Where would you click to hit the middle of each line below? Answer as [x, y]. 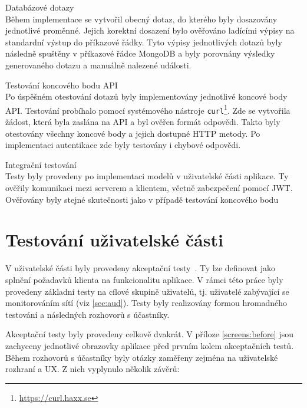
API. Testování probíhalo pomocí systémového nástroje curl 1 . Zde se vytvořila [148, 109]
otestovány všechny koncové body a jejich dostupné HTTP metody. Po [133, 133]
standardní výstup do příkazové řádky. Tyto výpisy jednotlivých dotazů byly [144, 42]
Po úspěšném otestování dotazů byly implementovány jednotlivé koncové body [146, 96]
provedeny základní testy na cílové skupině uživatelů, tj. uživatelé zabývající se [147, 291]
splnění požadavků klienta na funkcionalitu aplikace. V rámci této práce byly [144, 279]
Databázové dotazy [40, 7]
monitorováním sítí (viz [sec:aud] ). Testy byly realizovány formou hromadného [146, 303]
